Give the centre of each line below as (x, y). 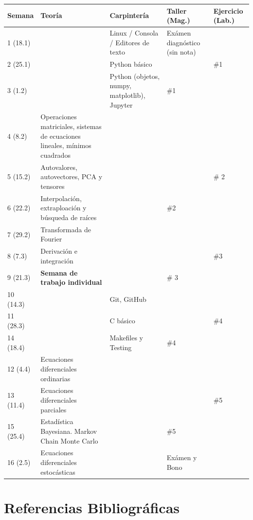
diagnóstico (183, 42)
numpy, (120, 85)
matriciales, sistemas (71, 126)
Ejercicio (228, 10)
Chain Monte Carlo (69, 440)
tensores (53, 186)
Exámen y (182, 457)
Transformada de (66, 229)
